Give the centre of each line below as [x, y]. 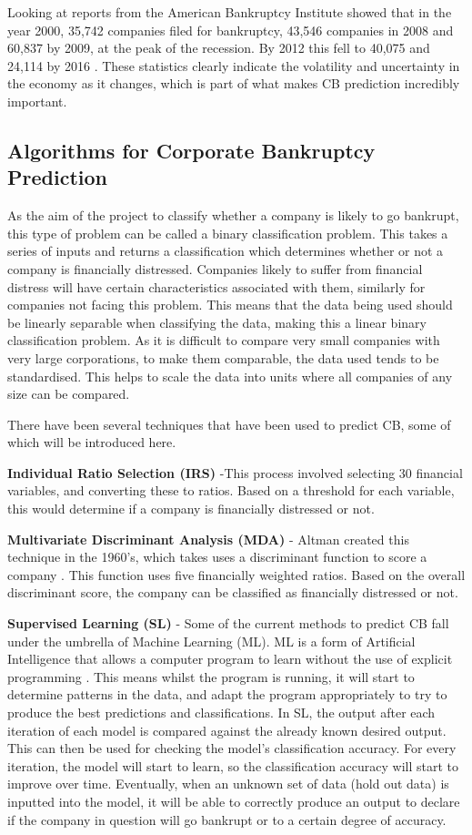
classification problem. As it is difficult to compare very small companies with [224, 340]
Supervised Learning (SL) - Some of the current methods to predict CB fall [228, 623]
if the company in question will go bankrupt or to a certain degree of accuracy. [227, 819]
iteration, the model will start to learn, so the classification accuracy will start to [233, 765]
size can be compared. [69, 394]
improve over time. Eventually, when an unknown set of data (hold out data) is [228, 784]
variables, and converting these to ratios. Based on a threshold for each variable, [231, 490]
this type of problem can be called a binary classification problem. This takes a [228, 233]
